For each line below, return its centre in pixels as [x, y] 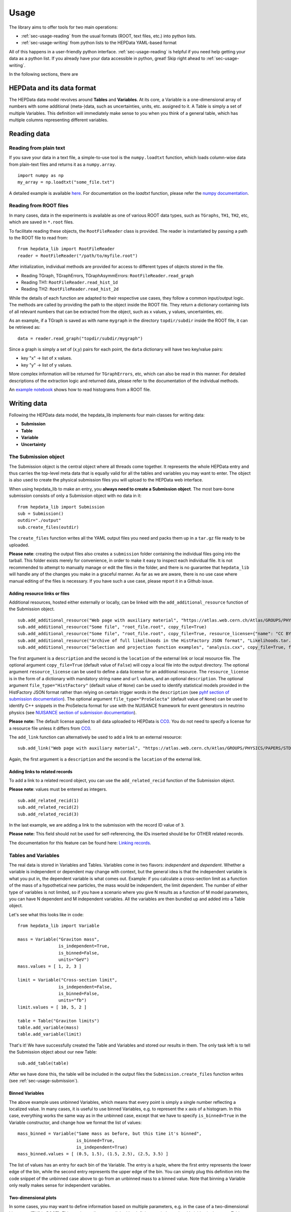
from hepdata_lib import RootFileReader [66, 249]
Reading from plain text [37, 148]
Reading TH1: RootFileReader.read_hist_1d [70, 282]
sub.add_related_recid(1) [48, 800]
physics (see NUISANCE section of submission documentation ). [73, 712]
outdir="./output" [40, 520]
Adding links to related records [41, 771]
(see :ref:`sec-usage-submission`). [44, 1081]
